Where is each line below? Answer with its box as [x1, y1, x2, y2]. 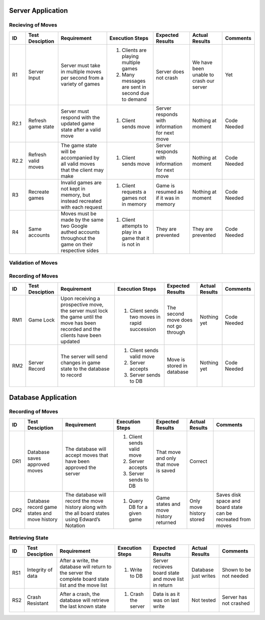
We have [192, 59, 213, 66]
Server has [222, 593, 247, 600]
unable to [192, 71, 214, 78]
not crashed [222, 600, 250, 607]
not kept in [60, 185, 85, 192]
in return [153, 582, 173, 589]
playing [122, 53, 139, 59]
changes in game [60, 359, 101, 366]
